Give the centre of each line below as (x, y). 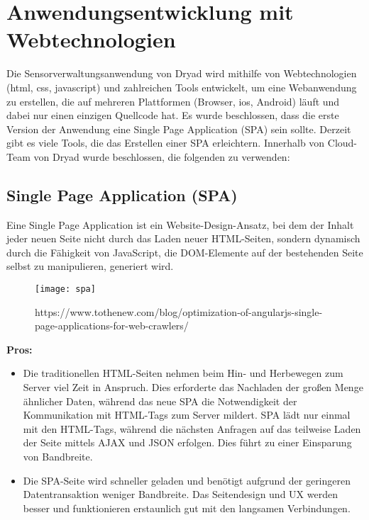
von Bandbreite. (58, 457)
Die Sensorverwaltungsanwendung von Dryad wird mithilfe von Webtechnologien (182, 73)
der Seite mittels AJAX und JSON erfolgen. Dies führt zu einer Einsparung (187, 442)
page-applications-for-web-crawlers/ (112, 326)
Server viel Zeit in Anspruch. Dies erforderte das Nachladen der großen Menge (193, 387)
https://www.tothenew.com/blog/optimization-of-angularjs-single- (179, 311)
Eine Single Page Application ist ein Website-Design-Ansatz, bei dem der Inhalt (180, 224)
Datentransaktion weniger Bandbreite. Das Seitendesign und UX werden (180, 494)
